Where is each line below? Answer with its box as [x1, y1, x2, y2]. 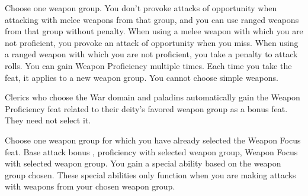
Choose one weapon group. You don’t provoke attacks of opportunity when [5, 2, 277, 14]
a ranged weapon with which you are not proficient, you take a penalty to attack [5, 48, 298, 60]
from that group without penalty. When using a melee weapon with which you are [5, 25, 303, 37]
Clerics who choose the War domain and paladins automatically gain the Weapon [5, 91, 300, 103]
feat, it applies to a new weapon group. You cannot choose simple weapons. [5, 71, 278, 83]
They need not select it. [5, 114, 91, 126]
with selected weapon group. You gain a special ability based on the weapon [5, 157, 281, 169]
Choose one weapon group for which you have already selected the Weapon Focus [5, 133, 301, 146]
